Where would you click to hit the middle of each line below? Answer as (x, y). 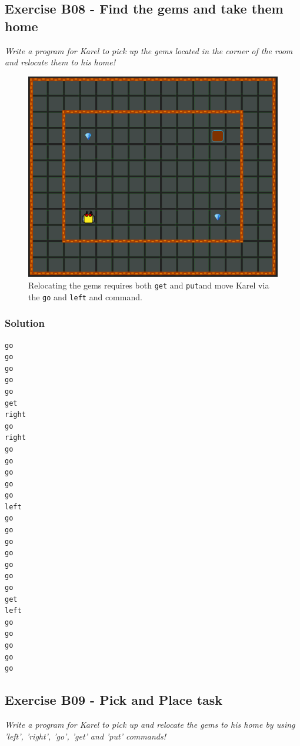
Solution (25, 323)
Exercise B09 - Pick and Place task (114, 700)
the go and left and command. (85, 296)
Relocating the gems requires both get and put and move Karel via (149, 285)
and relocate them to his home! (60, 62)
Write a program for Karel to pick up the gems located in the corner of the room (149, 50)
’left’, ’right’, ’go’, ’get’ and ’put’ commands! (85, 736)
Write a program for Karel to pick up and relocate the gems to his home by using (150, 724)
